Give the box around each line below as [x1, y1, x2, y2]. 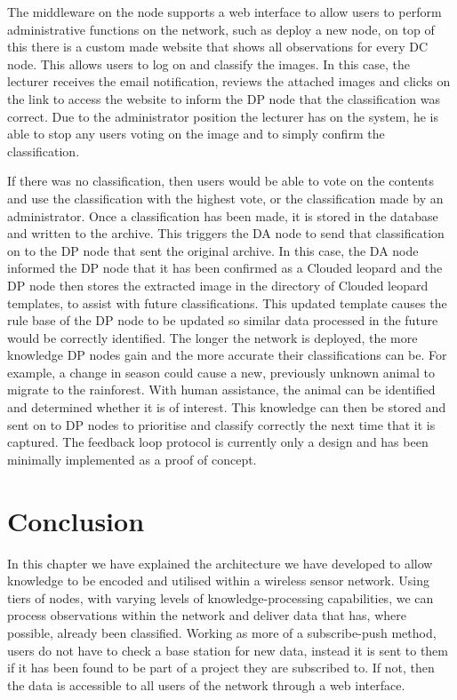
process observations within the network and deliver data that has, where [7, 606, 406, 624]
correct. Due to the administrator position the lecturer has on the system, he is [7, 107, 439, 125]
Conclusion [7, 502, 145, 538]
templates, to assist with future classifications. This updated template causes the [7, 293, 447, 312]
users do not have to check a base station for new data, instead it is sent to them [7, 640, 448, 659]
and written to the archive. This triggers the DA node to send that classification [7, 224, 445, 243]
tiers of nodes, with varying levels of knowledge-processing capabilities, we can [7, 588, 434, 607]
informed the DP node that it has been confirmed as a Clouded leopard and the [7, 259, 443, 277]
